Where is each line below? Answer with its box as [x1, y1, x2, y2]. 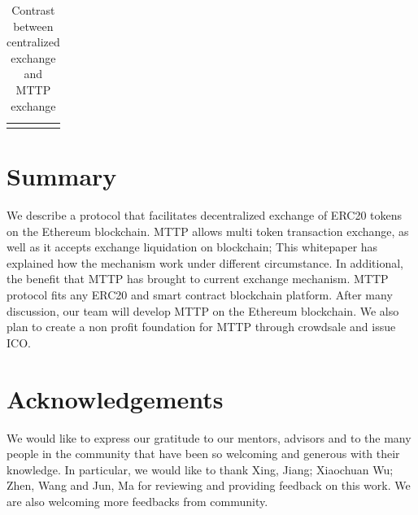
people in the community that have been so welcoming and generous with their [7, 445, 400, 462]
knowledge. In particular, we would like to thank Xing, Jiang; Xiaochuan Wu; [7, 460, 394, 478]
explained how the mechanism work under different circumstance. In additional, [7, 254, 403, 271]
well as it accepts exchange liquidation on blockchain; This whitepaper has [7, 238, 378, 255]
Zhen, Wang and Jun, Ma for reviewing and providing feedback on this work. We [7, 477, 411, 494]
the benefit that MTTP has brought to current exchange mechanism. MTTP [7, 270, 389, 287]
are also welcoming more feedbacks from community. [7, 492, 268, 509]
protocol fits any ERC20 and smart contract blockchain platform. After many [7, 286, 393, 303]
